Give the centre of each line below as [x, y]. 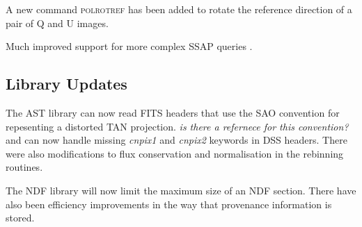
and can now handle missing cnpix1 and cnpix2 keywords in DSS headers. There [176, 140]
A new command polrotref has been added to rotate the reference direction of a [179, 9]
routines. [24, 167]
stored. [20, 218]
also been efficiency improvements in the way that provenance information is [169, 204]
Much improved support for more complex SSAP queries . [129, 46]
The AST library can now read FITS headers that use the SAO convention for [173, 112]
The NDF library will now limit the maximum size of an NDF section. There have [181, 190]
